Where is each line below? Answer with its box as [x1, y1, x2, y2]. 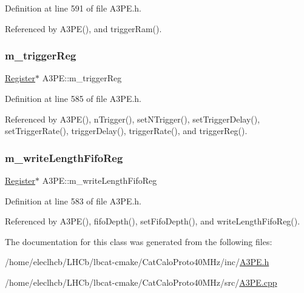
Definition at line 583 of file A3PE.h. [5, 194, 142, 207]
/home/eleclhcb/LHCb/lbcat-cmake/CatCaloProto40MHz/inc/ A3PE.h [5, 255, 269, 268]
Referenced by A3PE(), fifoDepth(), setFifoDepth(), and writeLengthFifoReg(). [5, 215, 300, 227]
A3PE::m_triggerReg [42, 72, 122, 84]
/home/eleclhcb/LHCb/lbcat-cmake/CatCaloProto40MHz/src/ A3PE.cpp [5, 275, 277, 288]
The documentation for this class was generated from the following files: [5, 235, 272, 248]
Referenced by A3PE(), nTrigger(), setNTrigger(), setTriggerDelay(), [5, 112, 260, 125]
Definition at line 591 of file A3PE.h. [5, 2, 142, 14]
